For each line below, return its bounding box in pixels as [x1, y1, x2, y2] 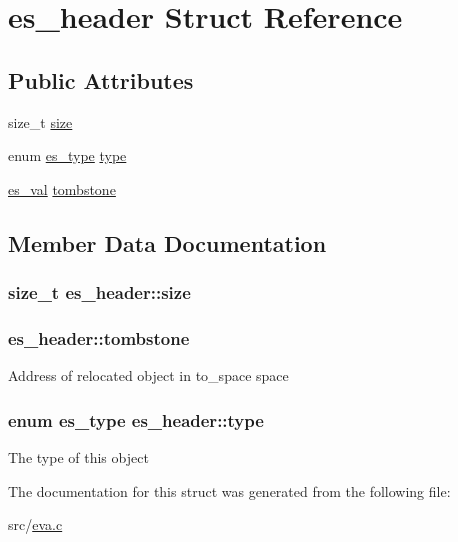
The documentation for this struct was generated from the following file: [8, 480, 451, 501]
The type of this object [8, 447, 149, 468]
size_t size [8, 111, 73, 132]
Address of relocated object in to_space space [8, 365, 289, 386]
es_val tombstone [8, 178, 116, 199]
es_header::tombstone [8, 325, 190, 350]
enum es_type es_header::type [8, 407, 264, 432]
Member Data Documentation [8, 227, 327, 258]
